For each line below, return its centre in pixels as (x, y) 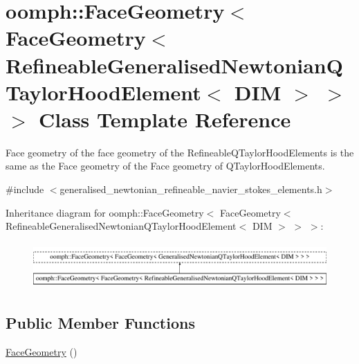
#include (25, 189)
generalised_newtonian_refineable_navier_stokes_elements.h (191, 189)
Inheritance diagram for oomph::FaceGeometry (105, 212)
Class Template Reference (165, 119)
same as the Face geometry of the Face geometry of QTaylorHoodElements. (165, 166)
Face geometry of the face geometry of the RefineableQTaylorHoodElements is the (180, 152)
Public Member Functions (100, 322)
